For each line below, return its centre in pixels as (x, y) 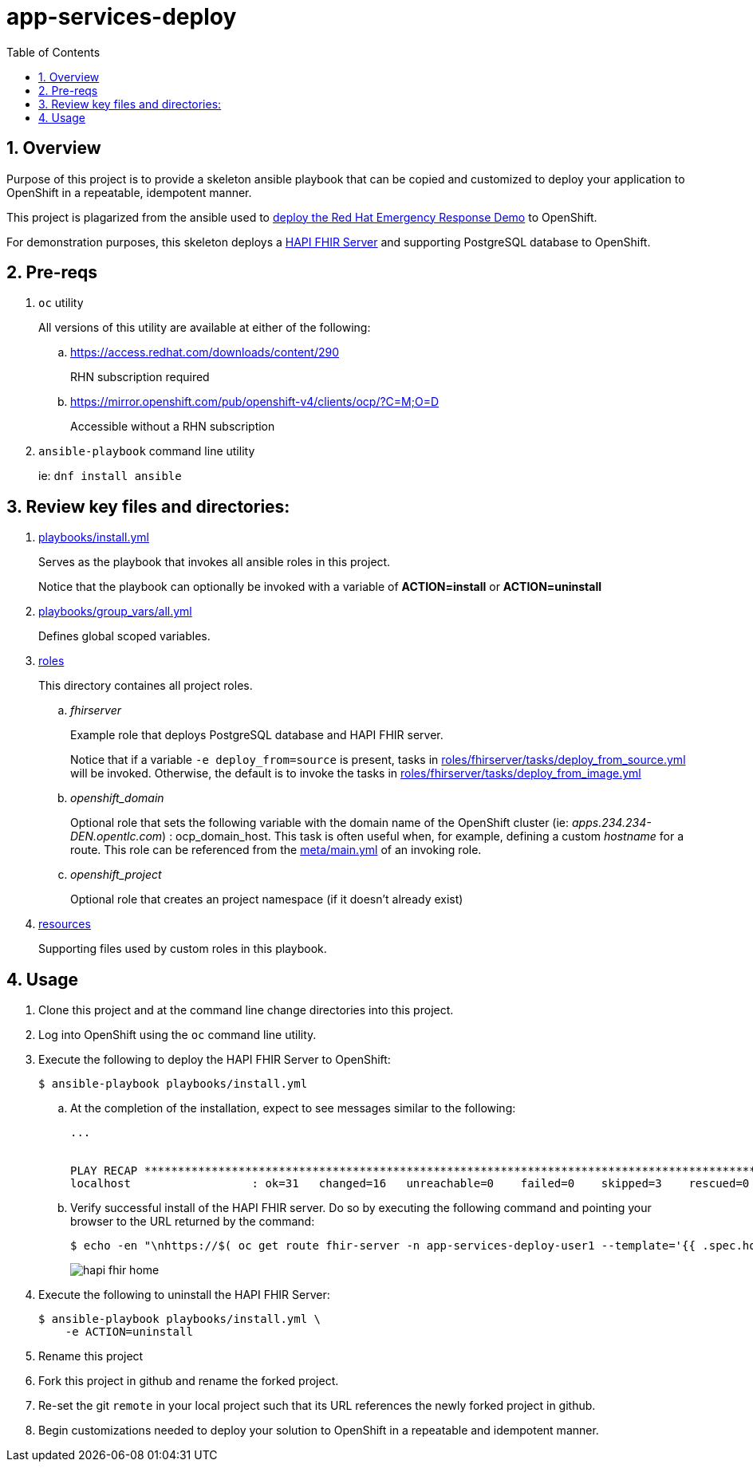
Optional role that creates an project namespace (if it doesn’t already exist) (267, 899)
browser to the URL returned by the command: (193, 1222)
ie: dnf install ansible (110, 476)
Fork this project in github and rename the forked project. (189, 1381)
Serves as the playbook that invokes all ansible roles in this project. (215, 562)
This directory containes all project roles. (146, 686)
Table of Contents (53, 52)
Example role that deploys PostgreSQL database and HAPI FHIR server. (257, 735)
